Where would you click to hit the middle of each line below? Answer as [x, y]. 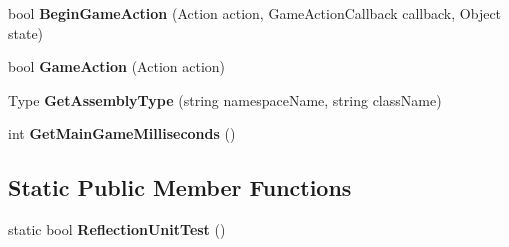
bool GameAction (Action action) [116, 66]
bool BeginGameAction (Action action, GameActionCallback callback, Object [255, 13]
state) [26, 32]
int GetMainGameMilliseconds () [122, 133]
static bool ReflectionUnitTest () [117, 229]
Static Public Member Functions [180, 187]
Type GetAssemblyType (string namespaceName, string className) [225, 99]
